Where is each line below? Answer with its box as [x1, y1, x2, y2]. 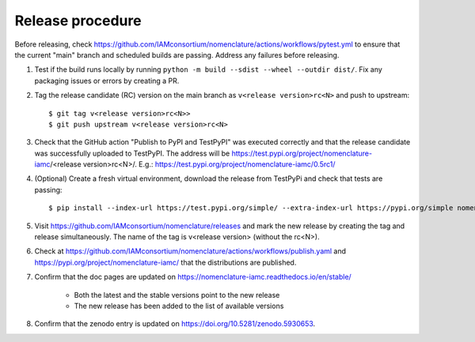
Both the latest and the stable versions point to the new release [74, 290, 280, 299]
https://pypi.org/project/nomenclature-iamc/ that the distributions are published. [34, 257, 297, 267]
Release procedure [14, 12, 142, 29]
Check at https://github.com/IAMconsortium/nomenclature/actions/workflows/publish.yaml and [34, 246, 347, 256]
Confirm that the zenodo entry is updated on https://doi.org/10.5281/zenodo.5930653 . [34, 319, 316, 329]
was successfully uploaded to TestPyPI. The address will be [34, 148, 230, 158]
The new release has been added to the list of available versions [74, 301, 284, 310]
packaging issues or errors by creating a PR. [34, 76, 180, 85]
